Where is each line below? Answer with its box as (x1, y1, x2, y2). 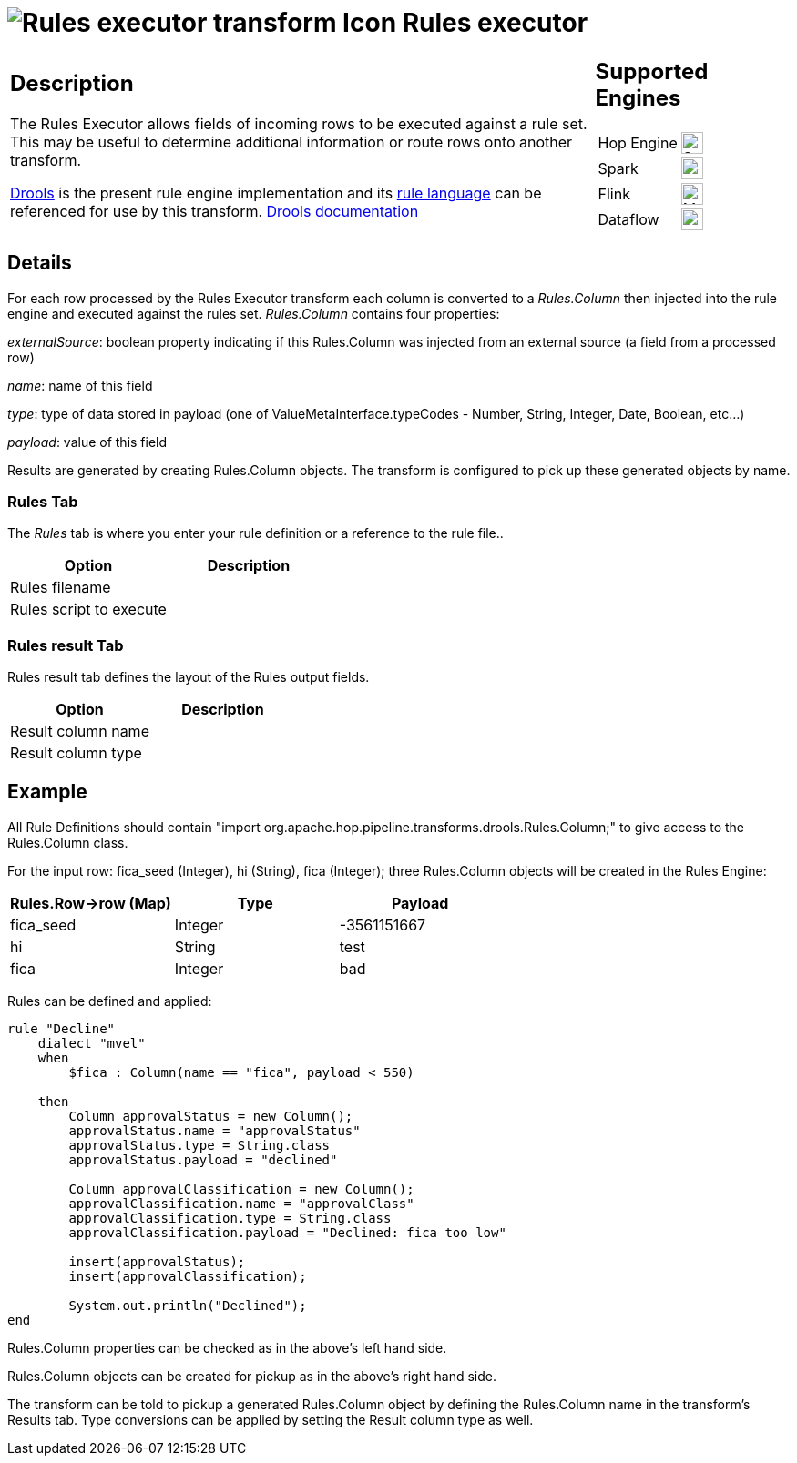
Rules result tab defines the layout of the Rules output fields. (7, 669, 370, 685)
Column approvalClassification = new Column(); (68, 1181, 414, 1196)
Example (7, 780, 87, 804)
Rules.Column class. (7, 834, 128, 850)
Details (7, 251, 72, 275)
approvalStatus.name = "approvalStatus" (68, 1123, 361, 1138)
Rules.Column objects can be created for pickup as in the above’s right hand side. (7, 1367, 496, 1384)
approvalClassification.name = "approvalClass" (68, 1195, 414, 1211)
